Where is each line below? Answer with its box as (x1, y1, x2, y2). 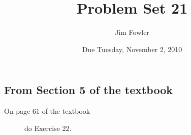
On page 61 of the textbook (4, 106, 90, 116)
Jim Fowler (115, 27, 149, 37)
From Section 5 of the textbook (4, 82, 173, 98)
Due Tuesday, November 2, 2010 (82, 43, 182, 54)
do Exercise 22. (24, 122, 72, 133)
